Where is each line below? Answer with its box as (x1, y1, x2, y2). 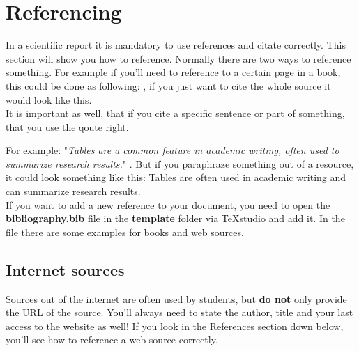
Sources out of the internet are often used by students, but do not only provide (6, 291, 347, 306)
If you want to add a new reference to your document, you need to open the (6, 197, 330, 212)
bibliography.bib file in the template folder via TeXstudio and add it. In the (6, 211, 345, 226)
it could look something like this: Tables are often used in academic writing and (6, 170, 346, 185)
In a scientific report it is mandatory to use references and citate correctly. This (6, 38, 346, 52)
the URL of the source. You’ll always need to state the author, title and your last (6, 305, 353, 320)
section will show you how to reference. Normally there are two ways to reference (6, 51, 351, 65)
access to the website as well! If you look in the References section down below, (6, 318, 344, 333)
